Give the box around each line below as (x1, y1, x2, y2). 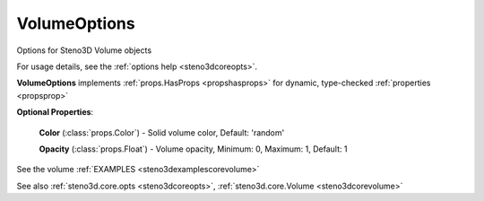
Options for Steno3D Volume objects (16, 45, 152, 56)
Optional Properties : (16, 107, 94, 118)
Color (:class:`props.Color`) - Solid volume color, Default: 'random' (39, 127, 285, 138)
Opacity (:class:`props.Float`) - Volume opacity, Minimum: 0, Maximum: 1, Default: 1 (39, 144, 348, 154)
